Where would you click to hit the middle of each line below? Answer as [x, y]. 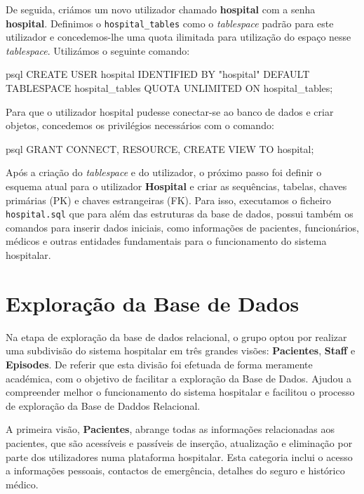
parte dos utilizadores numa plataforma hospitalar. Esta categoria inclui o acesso [179, 456]
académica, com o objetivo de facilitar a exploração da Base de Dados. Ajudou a [178, 378]
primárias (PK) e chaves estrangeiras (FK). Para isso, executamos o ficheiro [169, 200]
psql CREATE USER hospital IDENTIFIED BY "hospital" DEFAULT [158, 74]
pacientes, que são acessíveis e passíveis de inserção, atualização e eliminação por [179, 442]
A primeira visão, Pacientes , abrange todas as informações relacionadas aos [170, 429]
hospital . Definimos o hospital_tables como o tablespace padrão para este [170, 23]
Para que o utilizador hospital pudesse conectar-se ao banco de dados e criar [170, 111]
